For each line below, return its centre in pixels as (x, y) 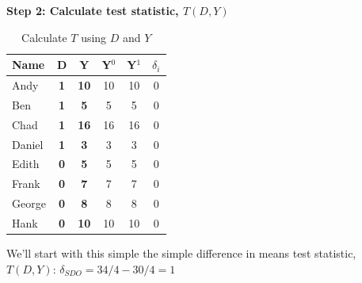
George (29, 203)
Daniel (28, 144)
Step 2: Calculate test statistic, (93, 10)
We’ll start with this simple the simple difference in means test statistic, (181, 253)
